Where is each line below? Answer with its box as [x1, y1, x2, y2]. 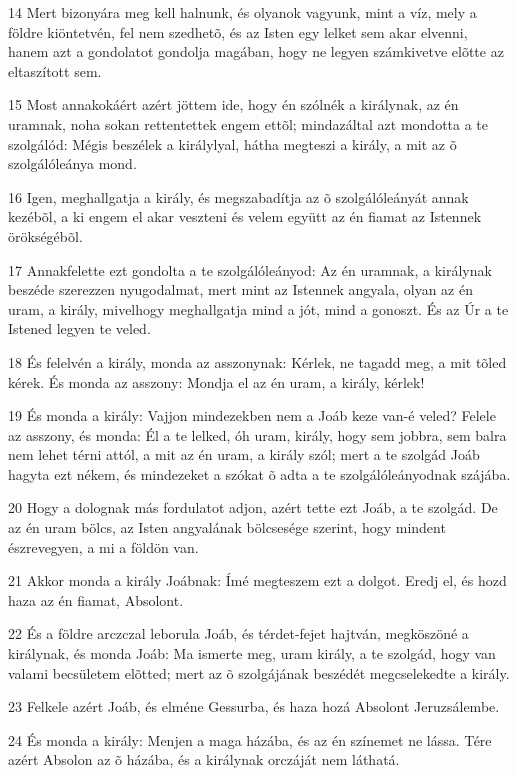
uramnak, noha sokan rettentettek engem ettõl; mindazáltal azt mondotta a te [8, 113, 489, 134]
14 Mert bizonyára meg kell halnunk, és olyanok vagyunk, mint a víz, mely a [8, 2, 477, 22]
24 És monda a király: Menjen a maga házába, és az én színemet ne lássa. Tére [8, 729, 492, 750]
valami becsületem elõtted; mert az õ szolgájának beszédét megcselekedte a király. [8, 662, 510, 683]
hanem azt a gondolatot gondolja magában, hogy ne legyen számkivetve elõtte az [8, 41, 504, 62]
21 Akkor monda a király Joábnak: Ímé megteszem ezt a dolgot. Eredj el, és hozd [8, 570, 507, 591]
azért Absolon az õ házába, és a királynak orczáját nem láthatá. [8, 749, 400, 770]
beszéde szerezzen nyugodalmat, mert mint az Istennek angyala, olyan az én [8, 279, 473, 300]
